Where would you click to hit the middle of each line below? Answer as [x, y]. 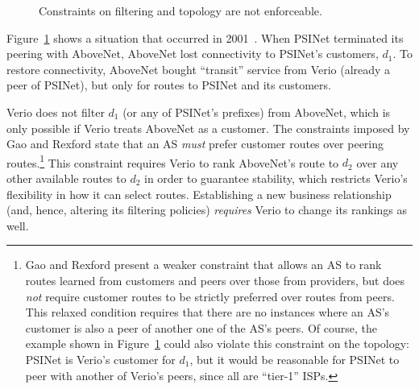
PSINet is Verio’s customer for [100, 359]
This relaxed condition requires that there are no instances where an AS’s [207, 312]
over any [378, 162]
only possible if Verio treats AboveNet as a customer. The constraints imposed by [208, 128]
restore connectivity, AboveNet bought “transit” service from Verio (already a [199, 69]
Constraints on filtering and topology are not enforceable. [180, 10]
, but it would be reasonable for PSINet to [295, 359]
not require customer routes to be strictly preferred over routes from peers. [210, 296]
